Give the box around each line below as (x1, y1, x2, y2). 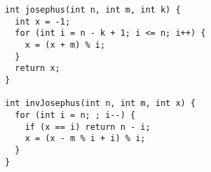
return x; (15, 63, 60, 74)
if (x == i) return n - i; (25, 121, 151, 132)
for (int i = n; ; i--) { (15, 110, 136, 120)
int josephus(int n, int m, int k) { (5, 5, 181, 15)
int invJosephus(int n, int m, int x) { (5, 98, 196, 109)
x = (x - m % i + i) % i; (25, 133, 146, 144)
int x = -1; (15, 16, 71, 27)
